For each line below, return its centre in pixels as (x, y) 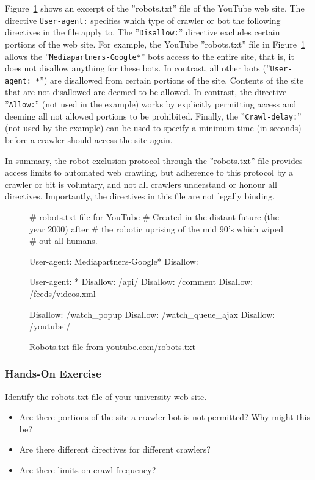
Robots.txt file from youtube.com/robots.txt (112, 346)
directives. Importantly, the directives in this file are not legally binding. (140, 196)
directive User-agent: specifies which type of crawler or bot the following (143, 20)
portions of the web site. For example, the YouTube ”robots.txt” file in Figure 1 (155, 44)
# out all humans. (63, 241)
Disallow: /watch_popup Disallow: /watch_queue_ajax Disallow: (152, 314)
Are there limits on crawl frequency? (88, 469)
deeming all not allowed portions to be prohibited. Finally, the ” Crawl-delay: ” (153, 116)
